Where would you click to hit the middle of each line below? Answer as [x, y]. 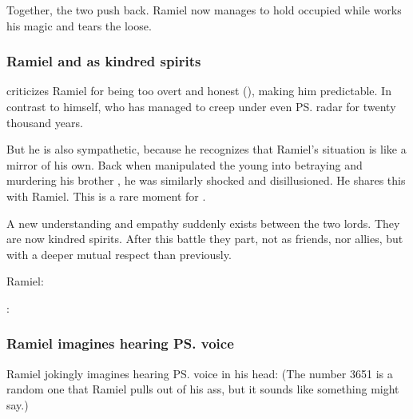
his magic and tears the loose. [79, 25]
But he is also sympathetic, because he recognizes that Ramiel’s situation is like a [206, 149]
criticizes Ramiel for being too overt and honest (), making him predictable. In [199, 91]
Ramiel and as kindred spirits [104, 61]
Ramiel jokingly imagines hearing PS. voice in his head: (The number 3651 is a [200, 373]
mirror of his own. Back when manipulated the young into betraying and [185, 164]
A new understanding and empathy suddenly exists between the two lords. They [203, 223]
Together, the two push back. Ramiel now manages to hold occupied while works [204, 10]
